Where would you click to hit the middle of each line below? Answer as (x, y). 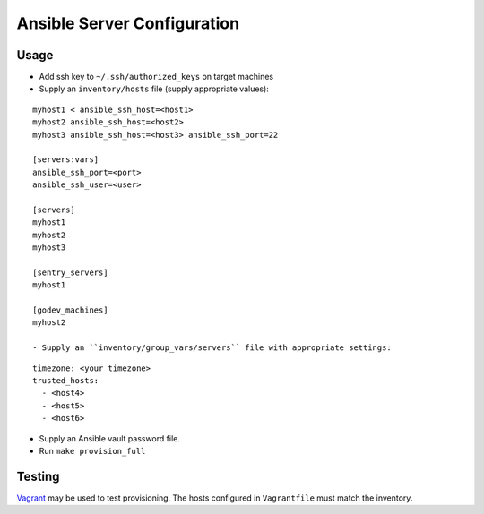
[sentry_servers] (70, 272)
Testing (38, 476)
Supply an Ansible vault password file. (110, 438)
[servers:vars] (66, 160)
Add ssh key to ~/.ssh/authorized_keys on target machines (156, 77)
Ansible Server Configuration (128, 23)
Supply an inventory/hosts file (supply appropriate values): (154, 89)
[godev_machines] (70, 310)
